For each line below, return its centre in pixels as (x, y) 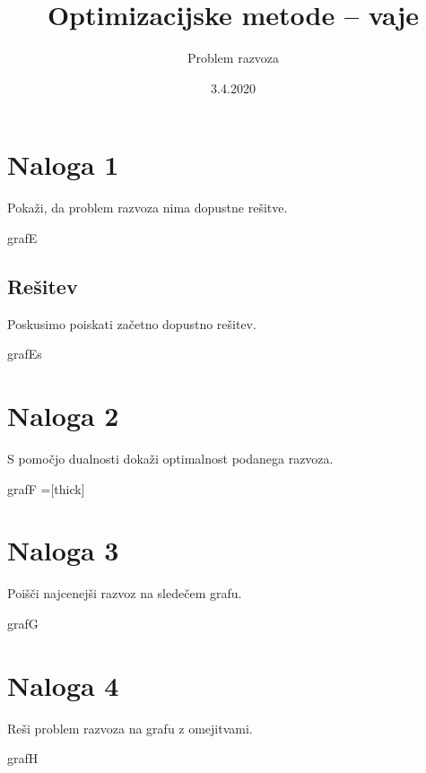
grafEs (25, 354)
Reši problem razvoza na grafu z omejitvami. (130, 728)
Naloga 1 (63, 165)
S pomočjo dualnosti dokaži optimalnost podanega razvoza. (170, 458)
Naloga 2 (63, 416)
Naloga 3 (63, 550)
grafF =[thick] (46, 488)
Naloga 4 (63, 685)
